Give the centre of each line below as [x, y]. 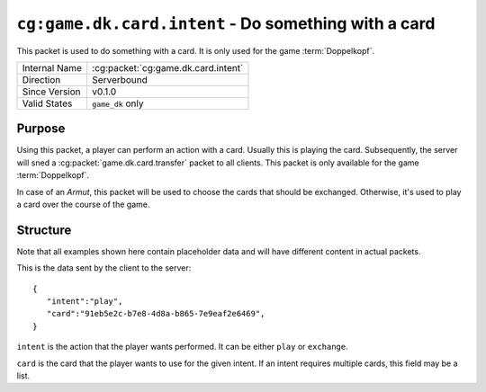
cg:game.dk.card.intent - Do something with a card [226, 23]
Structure [44, 230]
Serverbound [120, 79]
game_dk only [117, 103]
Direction [41, 79]
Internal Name [52, 67]
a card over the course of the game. [83, 205]
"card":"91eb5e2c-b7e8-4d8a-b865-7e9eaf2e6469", [156, 314]
